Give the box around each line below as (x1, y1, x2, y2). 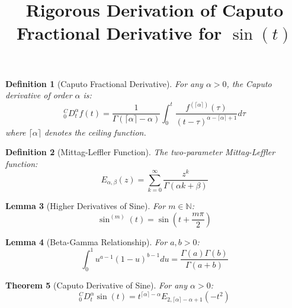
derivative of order (5, 89, 72, 101)
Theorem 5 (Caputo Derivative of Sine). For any (5, 278, 188, 291)
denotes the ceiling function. (44, 126, 146, 138)
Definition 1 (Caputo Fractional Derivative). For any (5, 77, 203, 89)
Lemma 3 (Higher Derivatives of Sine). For (5, 200, 166, 212)
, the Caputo (226, 77, 272, 89)
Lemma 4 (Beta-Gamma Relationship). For (5, 235, 168, 248)
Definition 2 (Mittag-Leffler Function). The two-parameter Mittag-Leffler (5, 146, 275, 158)
